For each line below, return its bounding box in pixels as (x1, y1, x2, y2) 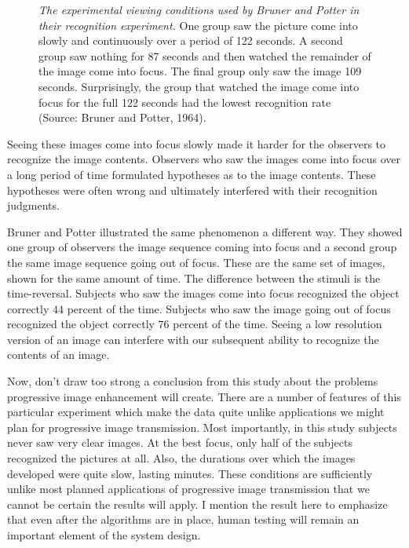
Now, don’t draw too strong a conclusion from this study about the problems (7, 373, 378, 389)
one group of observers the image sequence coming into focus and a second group (7, 239, 397, 255)
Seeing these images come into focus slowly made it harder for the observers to (7, 135, 386, 152)
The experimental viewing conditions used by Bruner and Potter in (38, 2, 360, 17)
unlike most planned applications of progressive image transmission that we (7, 480, 370, 497)
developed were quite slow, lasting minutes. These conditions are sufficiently (7, 465, 373, 481)
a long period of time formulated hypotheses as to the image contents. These (7, 166, 376, 182)
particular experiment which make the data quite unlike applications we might (7, 404, 385, 420)
